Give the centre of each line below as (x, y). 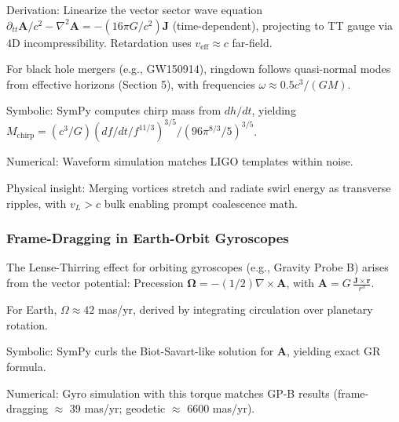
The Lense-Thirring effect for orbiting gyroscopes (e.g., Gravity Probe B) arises (198, 267)
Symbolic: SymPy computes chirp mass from (114, 110)
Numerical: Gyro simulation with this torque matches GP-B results (168, 393)
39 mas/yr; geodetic (117, 408)
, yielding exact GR (334, 351)
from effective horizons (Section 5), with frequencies (131, 84)
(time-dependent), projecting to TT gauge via (283, 25)
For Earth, (32, 309)
